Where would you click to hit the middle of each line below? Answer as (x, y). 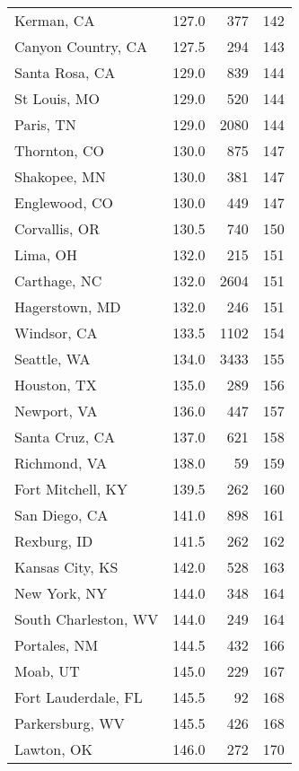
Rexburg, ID (54, 541)
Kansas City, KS (66, 567)
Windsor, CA (56, 333)
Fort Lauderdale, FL (79, 697)
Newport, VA (56, 411)
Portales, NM (57, 645)
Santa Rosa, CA (65, 72)
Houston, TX (56, 385)
